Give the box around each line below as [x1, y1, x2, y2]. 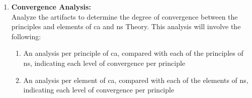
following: [11, 31, 41, 41]
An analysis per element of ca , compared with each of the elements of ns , [23, 74, 248, 85]
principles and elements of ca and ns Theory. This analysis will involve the [11, 21, 241, 32]
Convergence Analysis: [11, 2, 91, 12]
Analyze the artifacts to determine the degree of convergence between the [11, 11, 238, 22]
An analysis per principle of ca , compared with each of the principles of [23, 48, 243, 58]
